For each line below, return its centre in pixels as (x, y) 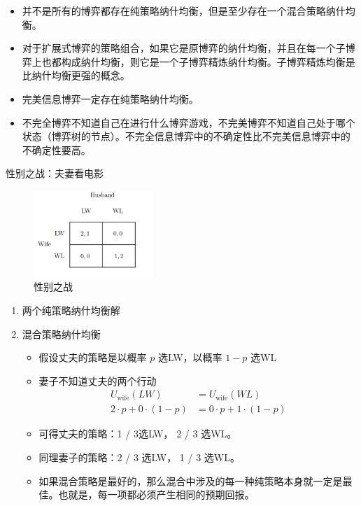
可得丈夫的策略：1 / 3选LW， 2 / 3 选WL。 (138, 434)
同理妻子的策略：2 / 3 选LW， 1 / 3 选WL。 (139, 457)
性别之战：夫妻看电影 (55, 173)
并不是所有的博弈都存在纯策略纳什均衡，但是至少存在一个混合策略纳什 (184, 10)
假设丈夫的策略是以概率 (93, 357)
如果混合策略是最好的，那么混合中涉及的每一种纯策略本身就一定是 (191, 480)
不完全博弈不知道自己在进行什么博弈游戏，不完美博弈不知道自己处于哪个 (189, 122)
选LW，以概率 (190, 357)
